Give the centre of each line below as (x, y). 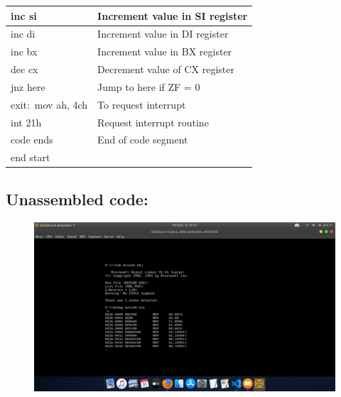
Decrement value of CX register (166, 69)
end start (31, 157)
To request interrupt (142, 104)
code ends (32, 140)
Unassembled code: (77, 198)
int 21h (26, 122)
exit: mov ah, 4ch (49, 104)
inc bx (24, 51)
